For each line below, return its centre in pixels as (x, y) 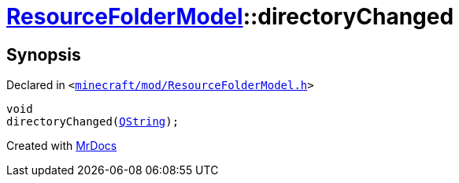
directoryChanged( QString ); (93, 122)
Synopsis (44, 54)
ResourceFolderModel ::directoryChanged (230, 17)
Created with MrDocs (62, 146)
